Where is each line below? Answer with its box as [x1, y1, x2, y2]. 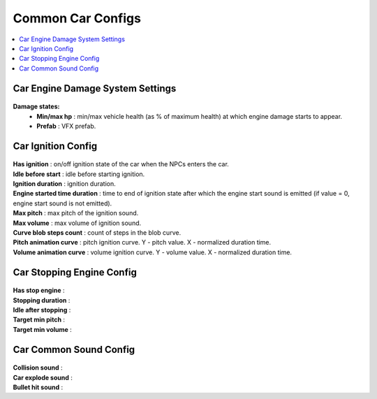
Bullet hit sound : [13, 383, 63, 391]
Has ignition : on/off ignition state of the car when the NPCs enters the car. [13, 160, 230, 168]
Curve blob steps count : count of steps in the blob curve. [13, 228, 182, 237]
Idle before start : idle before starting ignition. [13, 170, 145, 178]
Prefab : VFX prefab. [36, 122, 96, 130]
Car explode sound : [13, 373, 73, 382]
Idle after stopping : [13, 306, 71, 314]
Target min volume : [13, 325, 73, 333]
